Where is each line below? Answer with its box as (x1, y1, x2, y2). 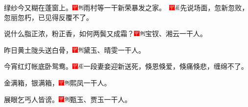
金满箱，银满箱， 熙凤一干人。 (4, 77, 111, 87)
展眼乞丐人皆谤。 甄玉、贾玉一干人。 (4, 94, 132, 104)
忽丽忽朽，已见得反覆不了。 (4, 12, 93, 22)
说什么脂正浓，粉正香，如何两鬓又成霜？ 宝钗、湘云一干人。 (4, 28, 207, 39)
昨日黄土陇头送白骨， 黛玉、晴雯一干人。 (4, 44, 145, 55)
